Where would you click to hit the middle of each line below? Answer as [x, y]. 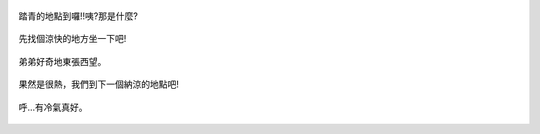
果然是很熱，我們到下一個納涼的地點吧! [99, 84]
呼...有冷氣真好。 [53, 107]
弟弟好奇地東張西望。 [62, 61]
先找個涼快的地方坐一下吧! [72, 39]
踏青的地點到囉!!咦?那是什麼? [78, 16]
